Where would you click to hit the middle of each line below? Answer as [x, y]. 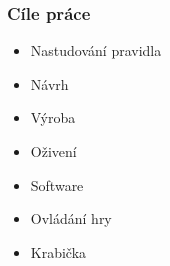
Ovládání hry [71, 218]
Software [57, 184]
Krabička [58, 251]
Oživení [53, 151]
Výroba [53, 117]
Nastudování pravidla [96, 50]
